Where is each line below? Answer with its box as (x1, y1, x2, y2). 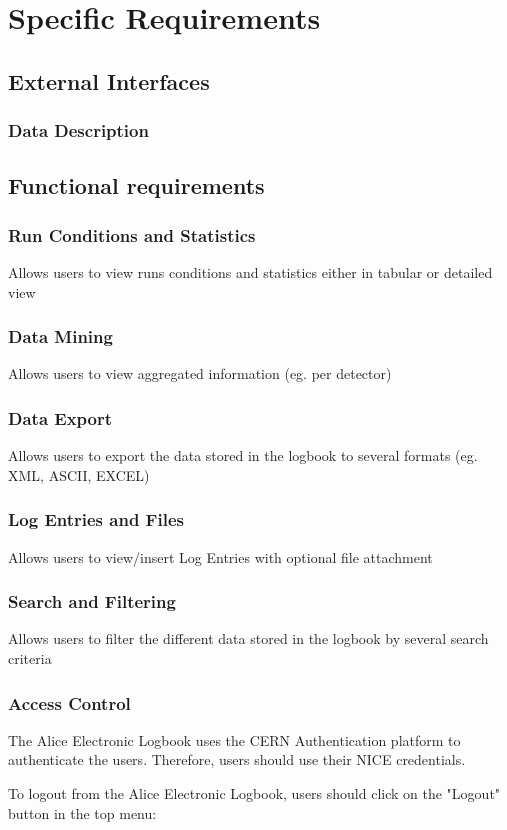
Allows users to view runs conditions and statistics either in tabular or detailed (8, 262, 493, 282)
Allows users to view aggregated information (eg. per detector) (8, 363, 392, 384)
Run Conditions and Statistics (8, 222, 256, 247)
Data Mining (8, 324, 113, 349)
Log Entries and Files (8, 507, 184, 532)
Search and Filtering (8, 589, 176, 614)
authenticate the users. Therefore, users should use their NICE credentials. (8, 749, 466, 770)
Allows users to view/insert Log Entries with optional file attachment (8, 546, 433, 567)
